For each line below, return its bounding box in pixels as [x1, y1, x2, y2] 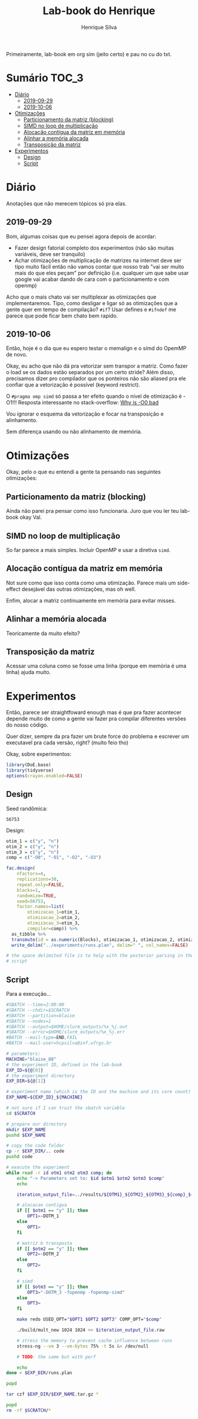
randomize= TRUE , [16, 892, 57, 898]
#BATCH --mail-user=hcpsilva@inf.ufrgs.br [6, 1040, 112, 1046]
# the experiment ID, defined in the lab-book [6, 1061, 123, 1068]
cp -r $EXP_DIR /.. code [6, 1148, 65, 1155]
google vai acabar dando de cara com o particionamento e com [14, 276, 170, 283]
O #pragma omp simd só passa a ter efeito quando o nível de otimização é [6, 393, 182, 400]
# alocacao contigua [16, 1202, 67, 1208]
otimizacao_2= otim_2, [27, 915, 81, 921]
